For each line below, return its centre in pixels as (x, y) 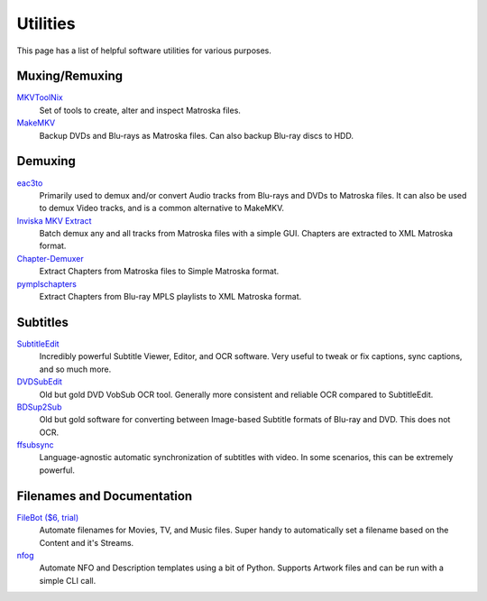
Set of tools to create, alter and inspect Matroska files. (140, 110)
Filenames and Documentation (105, 496)
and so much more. (75, 369)
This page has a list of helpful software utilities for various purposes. (144, 51)
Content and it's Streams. (87, 542)
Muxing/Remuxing (70, 76)
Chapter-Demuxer (51, 258)
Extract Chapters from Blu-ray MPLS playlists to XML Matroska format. (170, 297)
